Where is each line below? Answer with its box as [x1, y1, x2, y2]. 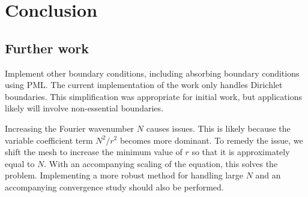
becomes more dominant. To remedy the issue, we [119, 134, 303, 146]
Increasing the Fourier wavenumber [5, 122, 134, 134]
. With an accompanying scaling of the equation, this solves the [44, 157, 278, 169]
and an [255, 169, 281, 181]
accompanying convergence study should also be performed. [5, 180, 224, 193]
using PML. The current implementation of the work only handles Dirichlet [5, 78, 283, 91]
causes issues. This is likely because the [146, 122, 291, 134]
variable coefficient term [5, 134, 93, 146]
